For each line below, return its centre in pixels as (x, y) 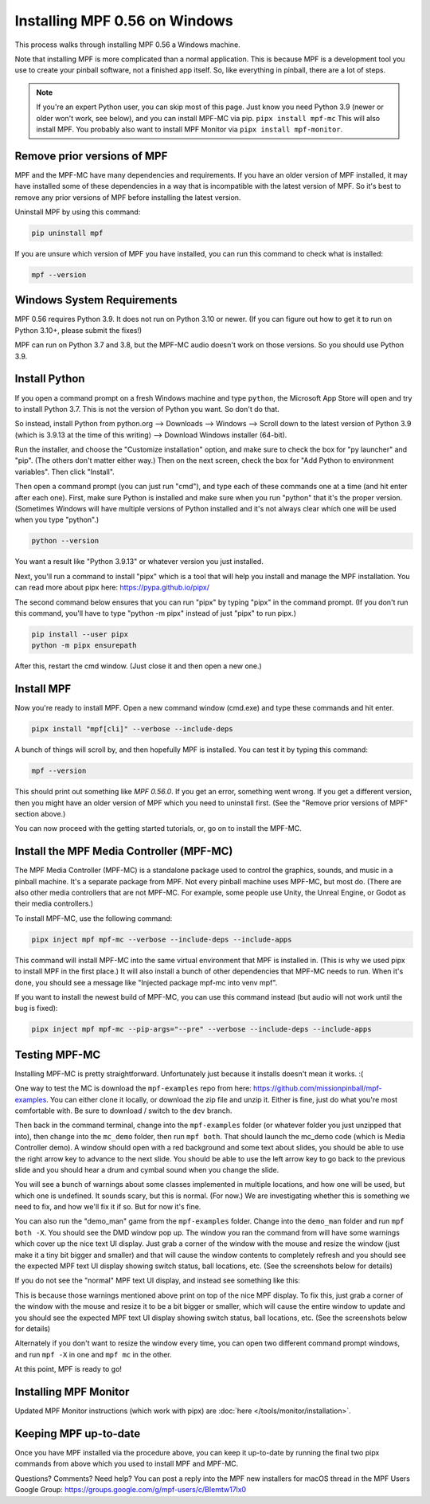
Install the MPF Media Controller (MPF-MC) (124, 851)
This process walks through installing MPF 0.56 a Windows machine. (127, 45)
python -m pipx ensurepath (84, 646)
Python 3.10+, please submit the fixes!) (78, 330)
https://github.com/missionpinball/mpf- (318, 1088)
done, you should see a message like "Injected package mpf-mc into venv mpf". (146, 982)
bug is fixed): (36, 1009)
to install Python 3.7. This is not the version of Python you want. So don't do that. (147, 409)
